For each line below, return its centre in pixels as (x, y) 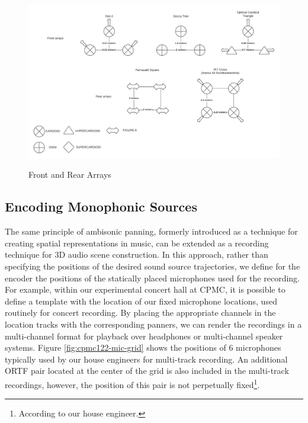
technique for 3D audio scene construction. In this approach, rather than (137, 254)
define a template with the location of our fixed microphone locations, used (141, 301)
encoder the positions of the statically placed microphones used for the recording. (152, 278)
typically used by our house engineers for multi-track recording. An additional (146, 359)
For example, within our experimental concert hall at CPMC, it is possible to (145, 289)
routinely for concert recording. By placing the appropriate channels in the (140, 313)
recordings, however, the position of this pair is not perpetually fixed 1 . (132, 383)
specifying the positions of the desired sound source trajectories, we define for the (153, 266)
